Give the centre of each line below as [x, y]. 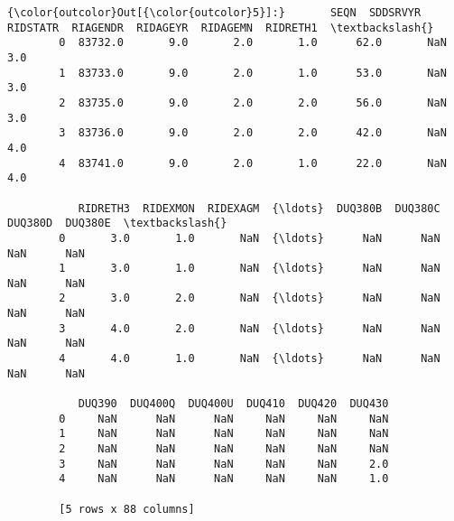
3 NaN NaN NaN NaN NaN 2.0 [224, 464]
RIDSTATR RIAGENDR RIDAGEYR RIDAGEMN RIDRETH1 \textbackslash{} [221, 28]
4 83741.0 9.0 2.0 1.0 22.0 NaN [253, 163]
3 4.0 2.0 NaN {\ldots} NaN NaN [250, 328]
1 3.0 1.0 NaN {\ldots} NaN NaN [250, 269]
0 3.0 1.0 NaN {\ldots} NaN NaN [250, 238]
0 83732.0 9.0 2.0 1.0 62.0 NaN [253, 43]
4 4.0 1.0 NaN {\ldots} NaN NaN [250, 359]
